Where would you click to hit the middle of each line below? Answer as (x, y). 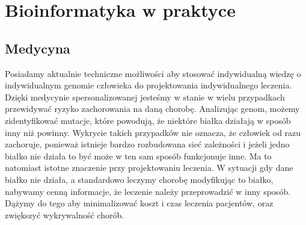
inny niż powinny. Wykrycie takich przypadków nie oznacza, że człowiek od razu (153, 132)
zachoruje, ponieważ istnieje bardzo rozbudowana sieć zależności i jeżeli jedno (147, 144)
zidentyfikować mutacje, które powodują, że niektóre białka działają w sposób (148, 120)
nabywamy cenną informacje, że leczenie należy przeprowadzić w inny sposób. (148, 191)
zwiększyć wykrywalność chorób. (65, 214)
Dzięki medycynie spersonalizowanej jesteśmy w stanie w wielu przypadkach (145, 97)
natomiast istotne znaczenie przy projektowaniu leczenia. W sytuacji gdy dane (149, 168)
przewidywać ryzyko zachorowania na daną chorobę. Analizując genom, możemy (152, 109)
